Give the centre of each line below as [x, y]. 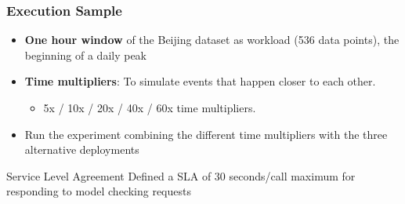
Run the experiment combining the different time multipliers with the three [206, 134]
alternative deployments [82, 149]
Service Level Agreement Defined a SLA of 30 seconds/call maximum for [181, 175]
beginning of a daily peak [86, 55]
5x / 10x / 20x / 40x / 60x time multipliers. [150, 107]
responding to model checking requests [99, 191]
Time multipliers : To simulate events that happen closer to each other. [200, 81]
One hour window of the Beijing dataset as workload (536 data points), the [212, 40]
